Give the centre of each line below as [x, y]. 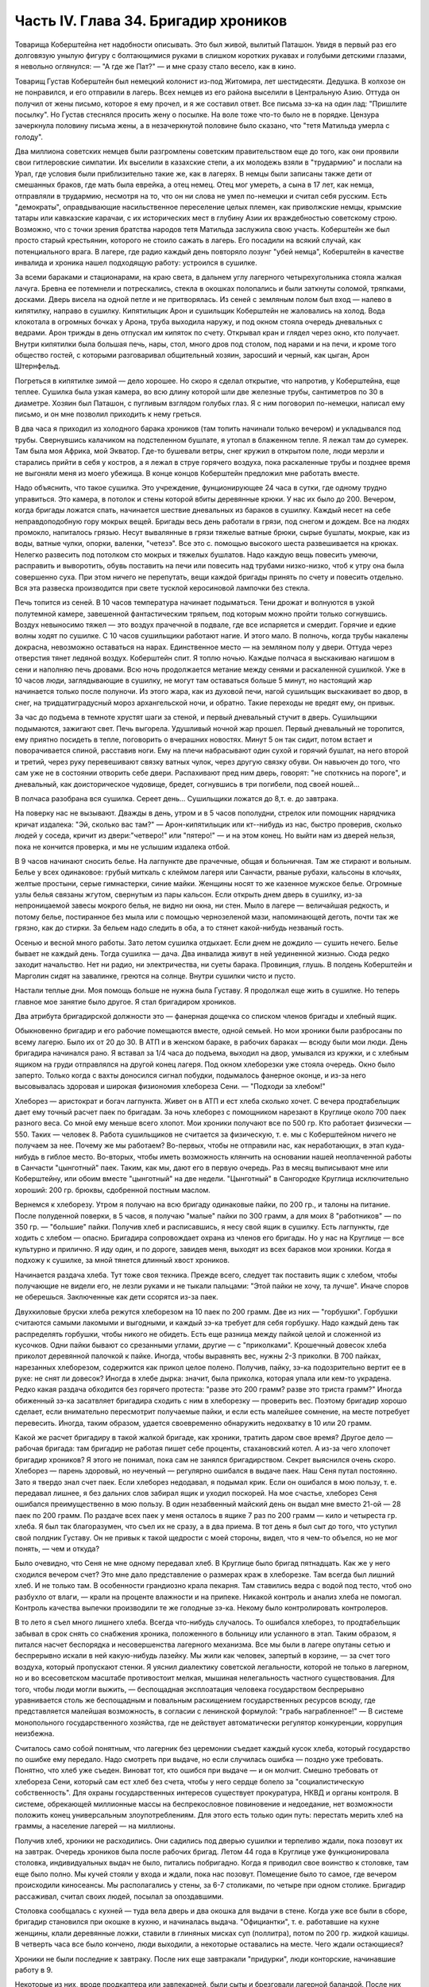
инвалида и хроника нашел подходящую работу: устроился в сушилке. [136, 262]
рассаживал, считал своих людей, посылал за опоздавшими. [119, 1896]
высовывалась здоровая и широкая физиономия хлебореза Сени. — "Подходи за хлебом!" [170, 1086]
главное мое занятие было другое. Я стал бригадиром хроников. [126, 1001]
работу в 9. [34, 1970]
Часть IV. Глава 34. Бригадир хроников [151, 21]
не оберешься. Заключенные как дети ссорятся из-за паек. [116, 1297]
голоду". [29, 137]
